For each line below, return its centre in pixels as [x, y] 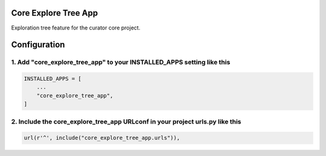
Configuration [38, 45]
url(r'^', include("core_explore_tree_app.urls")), [102, 138]
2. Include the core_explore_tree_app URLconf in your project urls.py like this [126, 122]
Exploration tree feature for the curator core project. [76, 28]
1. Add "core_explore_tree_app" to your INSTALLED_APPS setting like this [121, 62]
